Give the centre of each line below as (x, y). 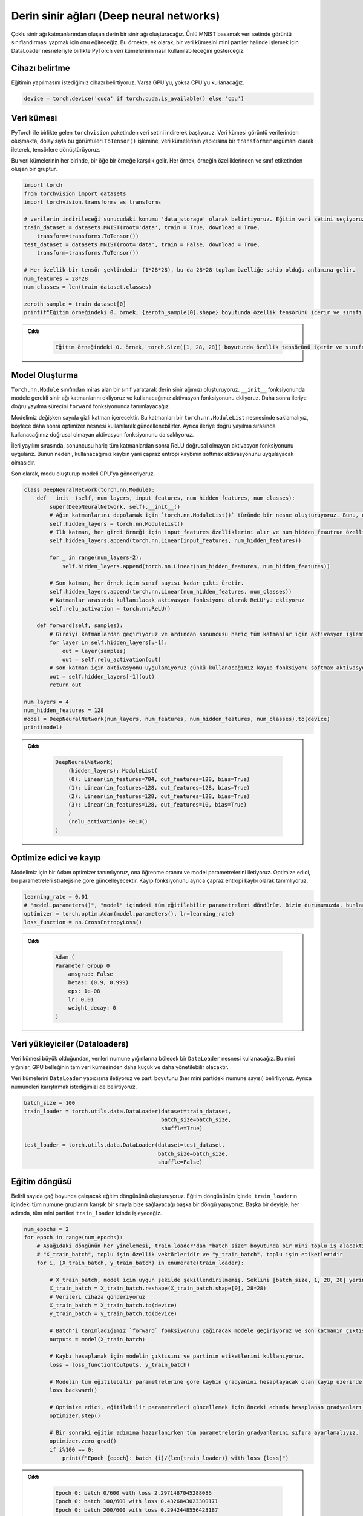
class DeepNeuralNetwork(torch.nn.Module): (90, 490)
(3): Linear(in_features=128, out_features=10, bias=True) (158, 804)
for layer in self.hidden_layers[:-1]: (108, 642)
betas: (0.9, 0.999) (99, 983)
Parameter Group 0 (83, 965)
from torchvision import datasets (75, 193)
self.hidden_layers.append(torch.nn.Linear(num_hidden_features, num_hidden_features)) (196, 566)
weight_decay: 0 (92, 1008)
